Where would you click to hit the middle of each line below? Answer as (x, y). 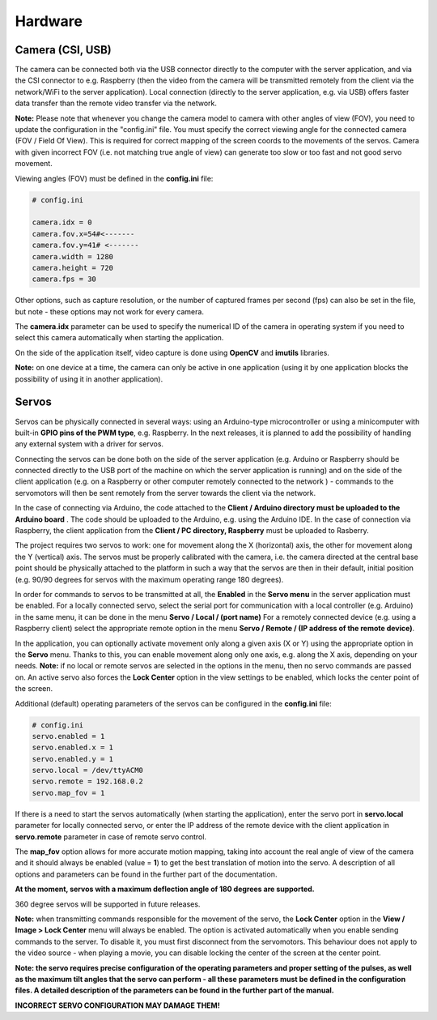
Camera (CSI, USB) (64, 50)
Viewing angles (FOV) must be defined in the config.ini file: (114, 178)
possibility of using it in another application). (89, 379)
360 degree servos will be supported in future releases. (108, 904)
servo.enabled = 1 (68, 736)
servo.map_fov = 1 (68, 793)
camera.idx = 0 (62, 222)
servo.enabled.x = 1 (72, 748)
